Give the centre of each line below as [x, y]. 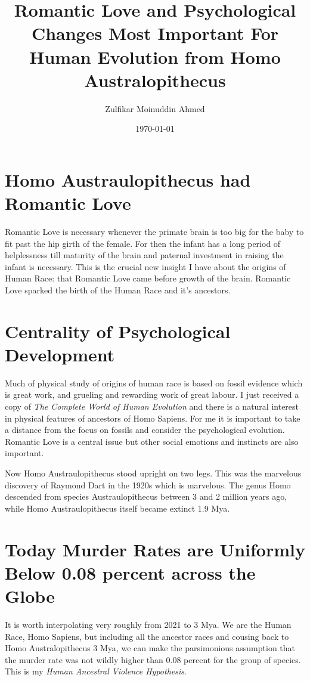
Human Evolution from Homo [155, 56]
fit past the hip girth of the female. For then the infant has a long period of [143, 243]
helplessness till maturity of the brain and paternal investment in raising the [144, 255]
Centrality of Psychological [118, 331]
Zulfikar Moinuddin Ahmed [155, 108]
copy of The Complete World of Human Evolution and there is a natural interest [152, 406]
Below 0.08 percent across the [130, 572]
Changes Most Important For [155, 33]
